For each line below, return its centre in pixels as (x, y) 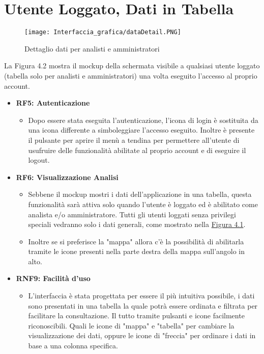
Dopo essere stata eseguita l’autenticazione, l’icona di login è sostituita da (143, 120)
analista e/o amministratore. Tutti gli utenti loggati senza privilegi (132, 214)
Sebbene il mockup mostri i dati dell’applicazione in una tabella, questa (140, 194)
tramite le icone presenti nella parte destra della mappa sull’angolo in (137, 251)
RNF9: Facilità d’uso (53, 278)
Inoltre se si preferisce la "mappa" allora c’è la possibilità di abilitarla (136, 241)
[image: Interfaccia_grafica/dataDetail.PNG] (103, 32)
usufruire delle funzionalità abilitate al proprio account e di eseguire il (137, 150)
